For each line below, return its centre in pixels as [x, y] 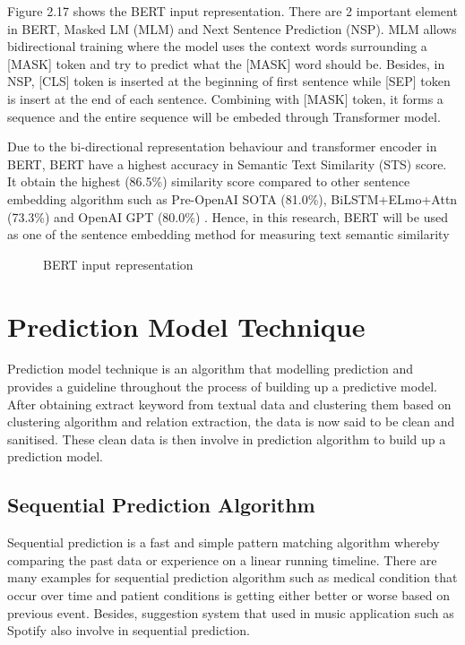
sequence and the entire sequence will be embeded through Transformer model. [224, 116]
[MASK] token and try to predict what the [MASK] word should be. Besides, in [226, 63]
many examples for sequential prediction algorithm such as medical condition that [232, 577]
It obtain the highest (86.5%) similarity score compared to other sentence [209, 181]
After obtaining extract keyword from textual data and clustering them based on [229, 404]
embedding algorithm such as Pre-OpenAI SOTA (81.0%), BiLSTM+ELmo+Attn [232, 198]
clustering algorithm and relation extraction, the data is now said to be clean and [231, 421]
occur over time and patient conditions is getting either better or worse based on [229, 594]
